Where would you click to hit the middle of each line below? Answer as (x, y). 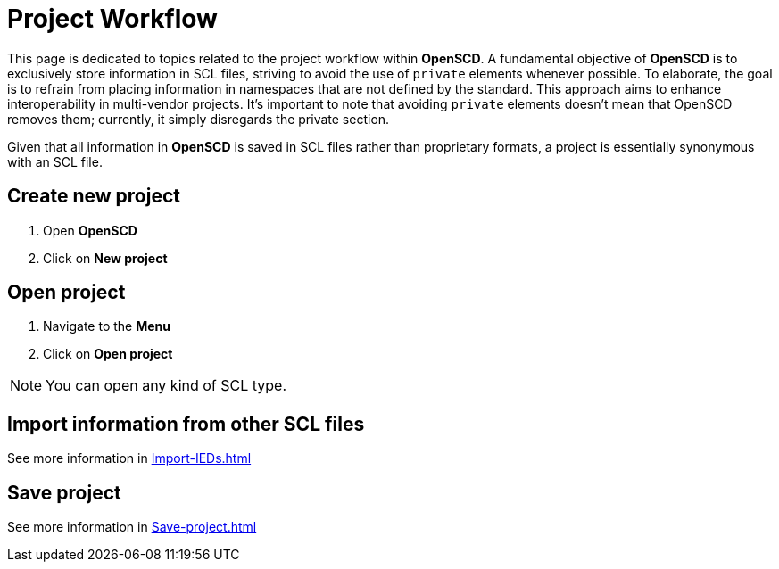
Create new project (94, 196)
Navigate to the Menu (107, 326)
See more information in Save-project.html (132, 527)
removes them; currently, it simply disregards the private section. (199, 119)
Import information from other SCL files (186, 424)
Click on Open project (108, 354)
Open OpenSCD (90, 230)
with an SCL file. (55, 161)
